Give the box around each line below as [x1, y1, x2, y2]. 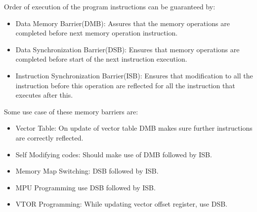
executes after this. [15, 90, 73, 100]
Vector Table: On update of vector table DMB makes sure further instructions [15, 123, 253, 133]
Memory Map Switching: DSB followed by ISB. [15, 166, 159, 176]
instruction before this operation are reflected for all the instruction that [15, 80, 235, 90]
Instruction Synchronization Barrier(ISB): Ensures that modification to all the [15, 70, 253, 80]
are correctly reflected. [15, 132, 84, 142]
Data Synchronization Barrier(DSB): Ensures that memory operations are [15, 44, 240, 54]
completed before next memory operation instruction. [15, 28, 178, 38]
